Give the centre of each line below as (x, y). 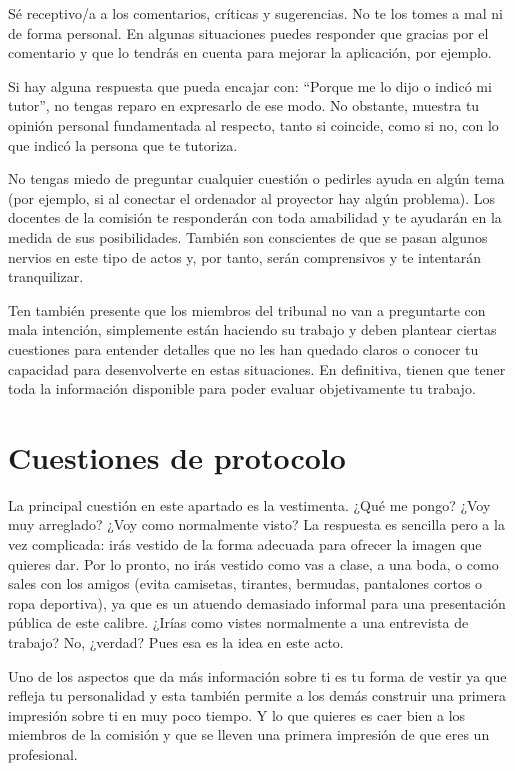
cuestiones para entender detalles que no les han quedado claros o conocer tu (243, 348)
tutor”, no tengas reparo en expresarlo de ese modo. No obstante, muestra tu (244, 105)
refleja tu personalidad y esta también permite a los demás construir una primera (257, 695)
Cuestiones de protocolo (177, 456)
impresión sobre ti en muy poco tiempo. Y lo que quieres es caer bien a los (237, 714)
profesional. (43, 753)
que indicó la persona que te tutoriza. (123, 144)
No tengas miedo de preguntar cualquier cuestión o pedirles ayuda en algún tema (256, 178)
